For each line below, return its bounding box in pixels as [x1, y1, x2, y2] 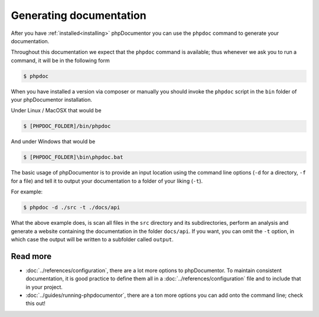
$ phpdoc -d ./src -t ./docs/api [23, 204, 121, 211]
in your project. [25, 283, 63, 290]
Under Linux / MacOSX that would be [11, 107, 102, 114]
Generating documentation [11, 9, 147, 22]
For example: [11, 188, 43, 195]
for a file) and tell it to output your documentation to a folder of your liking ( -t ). [11, 177, 203, 185]
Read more [11, 251, 52, 261]
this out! [25, 300, 45, 307]
